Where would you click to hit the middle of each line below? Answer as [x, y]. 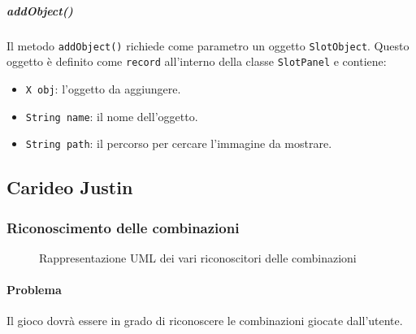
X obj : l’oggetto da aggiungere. [103, 88]
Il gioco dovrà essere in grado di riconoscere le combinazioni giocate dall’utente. [205, 321]
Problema [34, 290]
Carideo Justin [70, 187]
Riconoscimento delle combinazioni [123, 227]
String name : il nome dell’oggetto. [112, 116]
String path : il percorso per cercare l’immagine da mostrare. [179, 143]
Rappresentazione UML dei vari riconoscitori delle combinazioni [198, 257]
